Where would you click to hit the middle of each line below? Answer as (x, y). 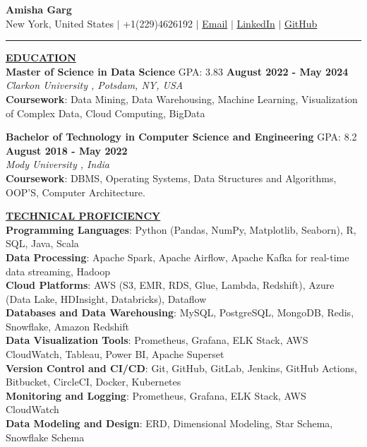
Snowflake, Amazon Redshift (67, 326)
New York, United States (60, 23)
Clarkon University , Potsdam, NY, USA (95, 85)
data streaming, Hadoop (58, 271)
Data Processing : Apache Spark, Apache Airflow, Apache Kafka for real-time (178, 257)
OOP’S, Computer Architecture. (76, 192)
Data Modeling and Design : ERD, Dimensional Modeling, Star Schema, (169, 423)
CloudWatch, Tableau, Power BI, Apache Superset (115, 354)
